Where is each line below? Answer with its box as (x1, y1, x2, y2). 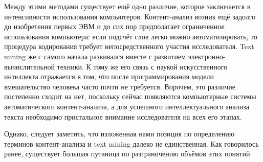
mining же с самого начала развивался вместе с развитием (4, 51, 186, 61)
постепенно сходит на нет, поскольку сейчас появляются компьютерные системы (4, 91, 256, 102)
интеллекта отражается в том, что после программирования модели (4, 71, 214, 82)
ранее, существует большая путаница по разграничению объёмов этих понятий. (4, 148, 252, 159)
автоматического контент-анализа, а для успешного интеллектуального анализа (4, 101, 250, 111)
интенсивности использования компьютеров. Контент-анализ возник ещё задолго (4, 11, 256, 21)
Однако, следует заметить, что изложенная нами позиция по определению (4, 128, 235, 139)
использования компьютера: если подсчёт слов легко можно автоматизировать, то (4, 31, 257, 41)
